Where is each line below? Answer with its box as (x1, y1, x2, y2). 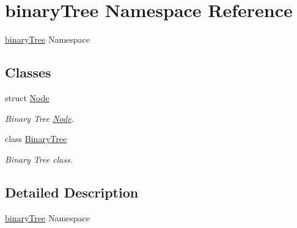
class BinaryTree (5, 132, 67, 145)
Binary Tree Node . (5, 112, 74, 124)
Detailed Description (5, 182, 139, 201)
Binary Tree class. (5, 152, 73, 165)
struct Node (5, 91, 50, 104)
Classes (5, 63, 51, 82)
